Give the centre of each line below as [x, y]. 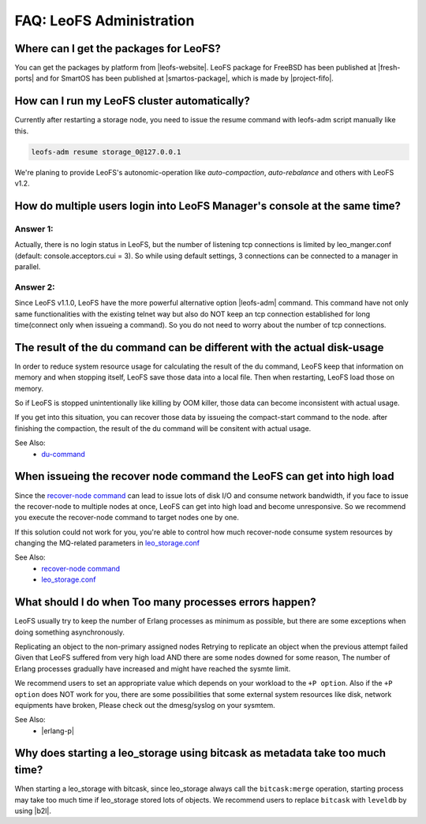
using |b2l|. [33, 811]
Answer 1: [34, 229]
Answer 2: [35, 287]
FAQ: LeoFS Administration [105, 21]
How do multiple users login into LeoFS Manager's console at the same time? [208, 206]
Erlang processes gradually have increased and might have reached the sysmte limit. [153, 669]
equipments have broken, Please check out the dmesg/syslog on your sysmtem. [145, 705]
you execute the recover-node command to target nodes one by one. [127, 518]
